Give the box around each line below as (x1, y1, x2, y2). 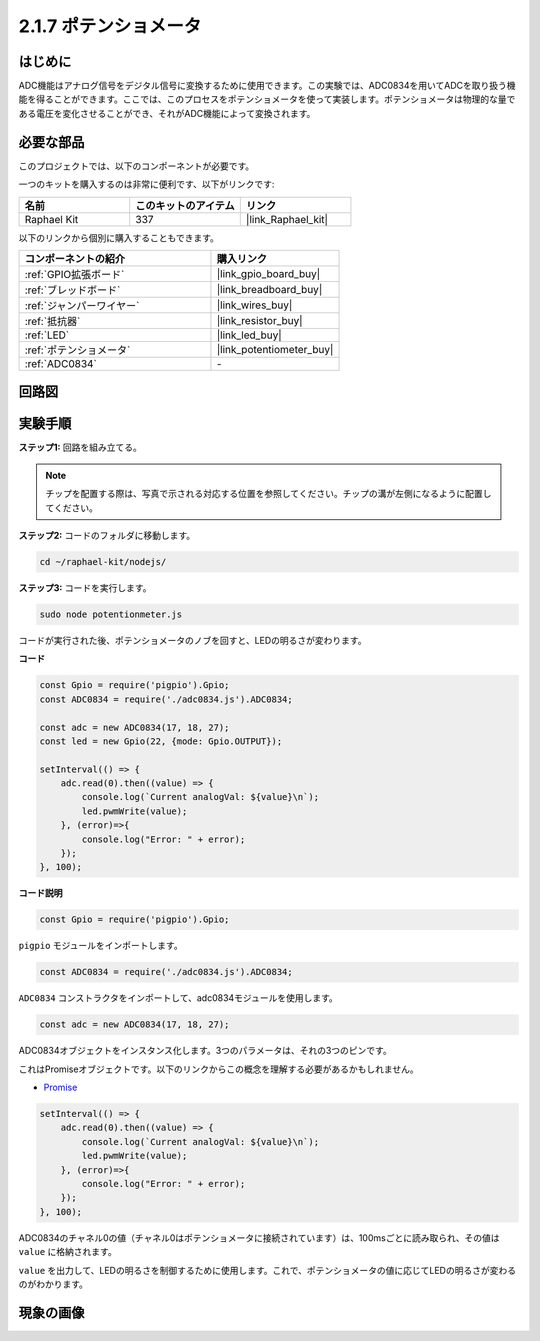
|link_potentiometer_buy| (216, 342, 334, 356)
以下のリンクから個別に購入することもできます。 (18, 231, 220, 244)
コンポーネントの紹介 (24, 251, 125, 265)
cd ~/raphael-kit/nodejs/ (39, 556, 167, 567)
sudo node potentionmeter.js (39, 608, 183, 620)
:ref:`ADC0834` (24, 356, 97, 370)
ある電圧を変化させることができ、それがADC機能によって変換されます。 (18, 107, 316, 119)
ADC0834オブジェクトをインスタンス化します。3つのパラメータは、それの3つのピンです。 (18, 1045, 392, 1057)
